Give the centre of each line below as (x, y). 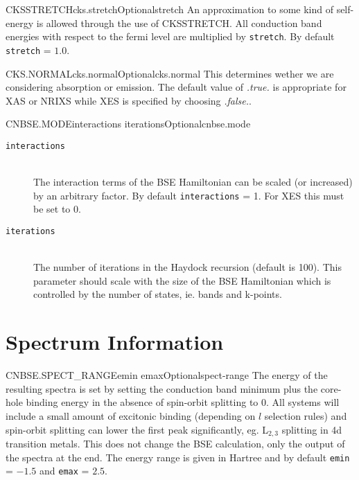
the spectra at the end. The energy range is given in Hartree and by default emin (178, 457)
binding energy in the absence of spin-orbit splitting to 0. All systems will (183, 402)
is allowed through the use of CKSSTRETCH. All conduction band (179, 23)
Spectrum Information (115, 342)
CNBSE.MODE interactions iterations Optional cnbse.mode (128, 124)
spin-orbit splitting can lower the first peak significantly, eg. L (137, 429)
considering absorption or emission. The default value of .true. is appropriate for (176, 87)
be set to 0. (57, 209)
